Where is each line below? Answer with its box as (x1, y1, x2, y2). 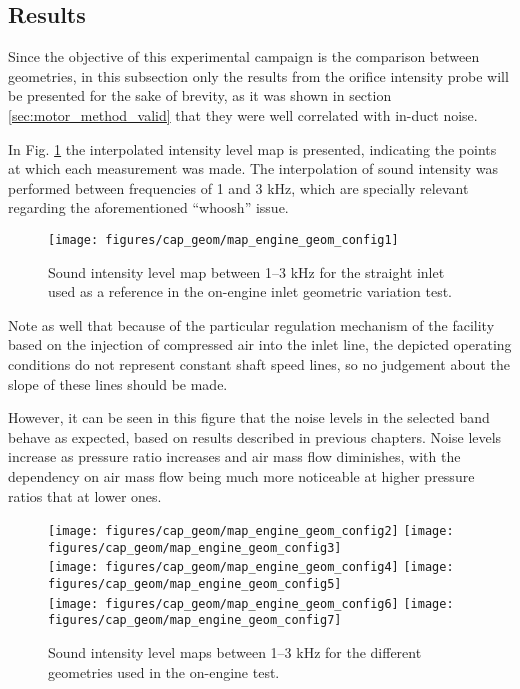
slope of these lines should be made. (8, 373, 228, 394)
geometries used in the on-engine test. (48, 661, 280, 682)
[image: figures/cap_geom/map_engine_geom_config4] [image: (48, 560, 454, 575)
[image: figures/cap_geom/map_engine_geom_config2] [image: (48, 524, 454, 539)
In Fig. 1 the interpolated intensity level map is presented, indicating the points (8, 138, 497, 159)
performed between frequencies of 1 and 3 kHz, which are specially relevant (8, 177, 469, 198)
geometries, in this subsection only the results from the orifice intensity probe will (8, 65, 509, 86)
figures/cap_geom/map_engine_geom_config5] (48, 577, 342, 592)
